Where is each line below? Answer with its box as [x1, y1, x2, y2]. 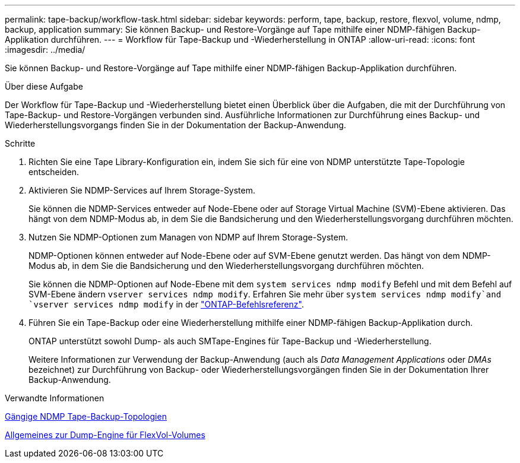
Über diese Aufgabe [5, 81, 83, 91]
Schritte [5, 138, 36, 148]
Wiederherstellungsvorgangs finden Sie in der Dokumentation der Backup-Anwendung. [5, 120, 347, 130]
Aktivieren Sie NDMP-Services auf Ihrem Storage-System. [28, 185, 256, 195]
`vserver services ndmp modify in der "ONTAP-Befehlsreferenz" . [28, 299, 305, 309]
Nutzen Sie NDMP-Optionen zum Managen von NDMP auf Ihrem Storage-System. [28, 232, 348, 242]
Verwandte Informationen [5, 393, 104, 403]
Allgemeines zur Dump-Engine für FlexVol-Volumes [5, 430, 205, 440]
